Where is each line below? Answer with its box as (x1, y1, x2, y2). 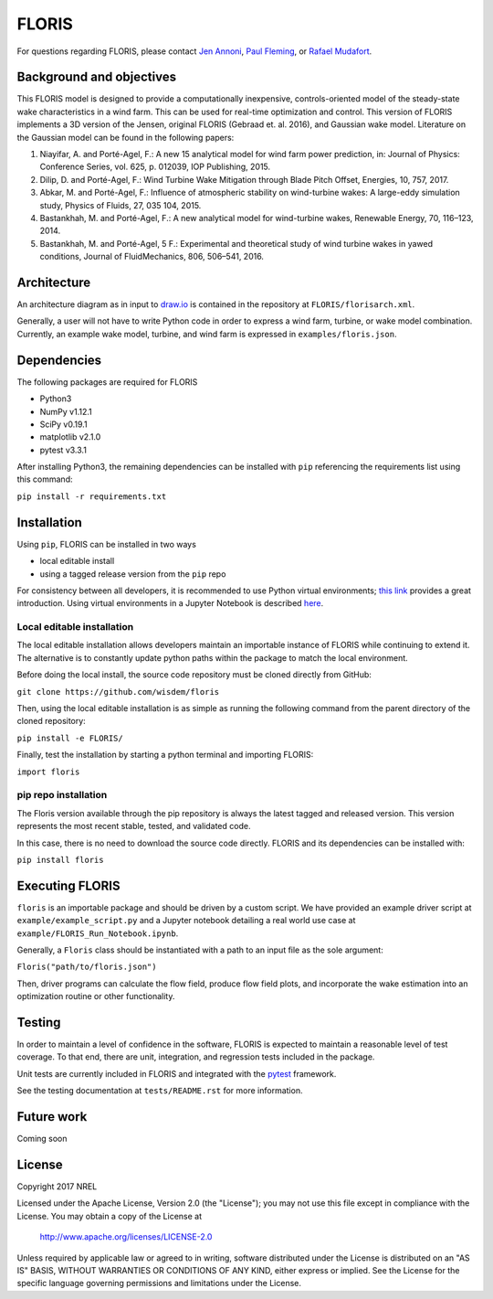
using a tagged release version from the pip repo (39, 568, 226, 580)
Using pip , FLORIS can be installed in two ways (16, 538, 196, 549)
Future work (16, 1109, 88, 1124)
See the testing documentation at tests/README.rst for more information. (16, 1085, 303, 1096)
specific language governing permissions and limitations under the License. (16, 1278, 301, 1289)
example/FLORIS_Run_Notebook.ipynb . (16, 928, 179, 939)
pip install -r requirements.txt (16, 491, 167, 502)
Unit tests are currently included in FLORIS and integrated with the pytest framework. (16, 1068, 337, 1079)
